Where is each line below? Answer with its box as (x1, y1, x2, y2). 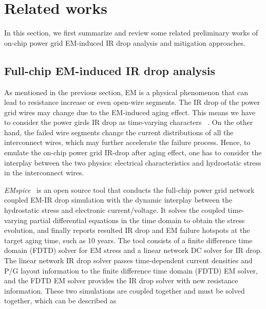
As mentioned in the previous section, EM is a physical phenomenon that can (4, 86, 249, 97)
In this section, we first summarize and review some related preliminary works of (4, 27, 258, 38)
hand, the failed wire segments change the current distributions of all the (4, 126, 234, 137)
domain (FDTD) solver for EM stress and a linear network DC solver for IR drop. (4, 245, 262, 256)
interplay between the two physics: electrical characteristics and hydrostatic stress (4, 157, 261, 168)
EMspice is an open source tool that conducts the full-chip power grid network (4, 184, 255, 195)
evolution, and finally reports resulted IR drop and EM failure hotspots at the (4, 225, 250, 235)
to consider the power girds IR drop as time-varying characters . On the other (4, 117, 253, 128)
